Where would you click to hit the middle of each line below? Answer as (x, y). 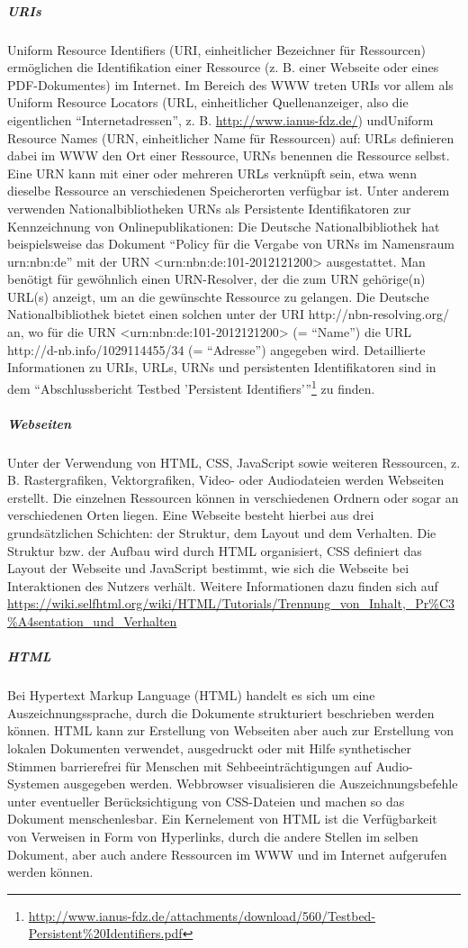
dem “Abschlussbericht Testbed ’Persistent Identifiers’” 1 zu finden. (191, 387)
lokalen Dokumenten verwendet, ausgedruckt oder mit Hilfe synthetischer (209, 747)
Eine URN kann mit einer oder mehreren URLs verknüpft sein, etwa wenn (212, 173)
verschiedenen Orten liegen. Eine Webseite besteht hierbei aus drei (191, 515)
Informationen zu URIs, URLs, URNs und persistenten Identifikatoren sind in (222, 367)
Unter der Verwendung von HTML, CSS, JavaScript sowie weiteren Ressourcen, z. (234, 462)
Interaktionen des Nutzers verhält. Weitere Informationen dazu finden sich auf (223, 585)
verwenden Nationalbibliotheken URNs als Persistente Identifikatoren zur (209, 208)
